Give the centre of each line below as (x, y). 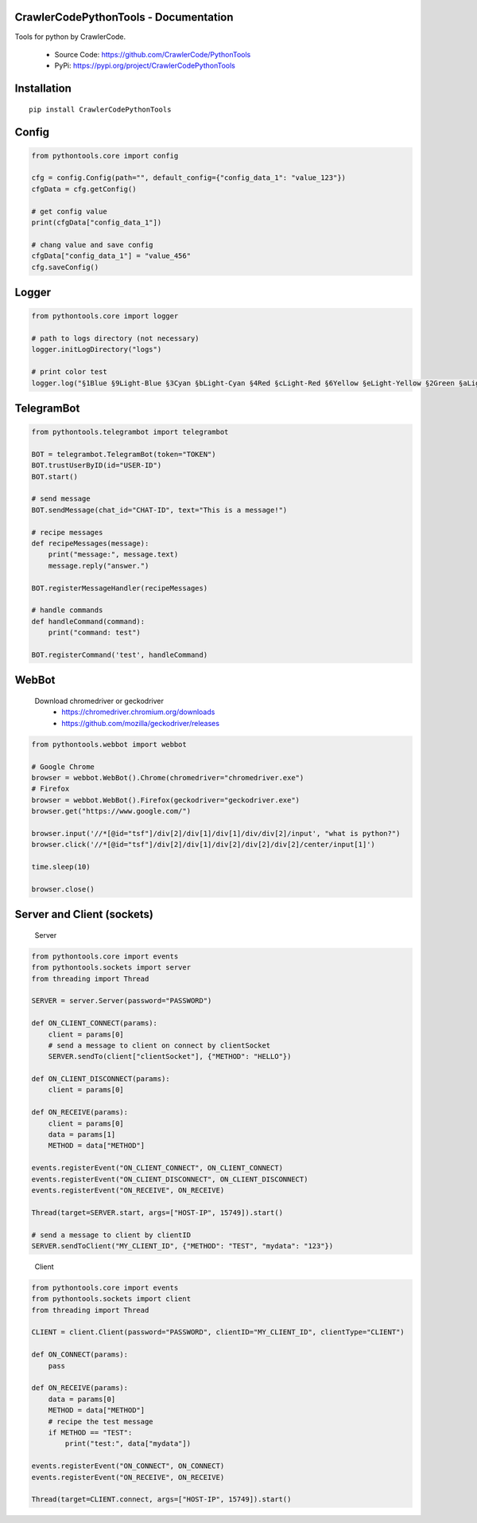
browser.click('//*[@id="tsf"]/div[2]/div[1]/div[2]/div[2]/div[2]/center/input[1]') (203, 845)
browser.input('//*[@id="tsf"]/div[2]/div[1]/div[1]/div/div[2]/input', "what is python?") (216, 833)
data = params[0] (82, 1399)
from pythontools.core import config (105, 156)
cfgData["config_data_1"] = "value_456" (111, 256)
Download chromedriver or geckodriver (99, 701)
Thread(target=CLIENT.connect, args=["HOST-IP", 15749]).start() (161, 1500)
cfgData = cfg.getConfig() (84, 189)
